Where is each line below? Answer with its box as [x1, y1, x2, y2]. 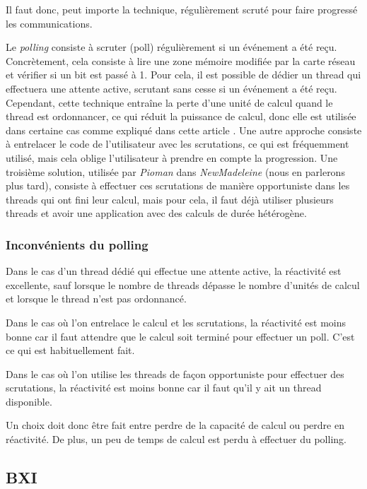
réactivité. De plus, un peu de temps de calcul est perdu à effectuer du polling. [6, 432, 346, 447]
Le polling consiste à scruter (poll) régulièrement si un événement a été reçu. [6, 40, 337, 54]
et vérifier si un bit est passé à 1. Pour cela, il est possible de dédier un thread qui [6, 67, 361, 82]
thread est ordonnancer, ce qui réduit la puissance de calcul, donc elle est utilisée [6, 109, 356, 124]
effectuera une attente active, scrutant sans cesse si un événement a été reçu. [6, 81, 337, 95]
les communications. [6, 16, 93, 30]
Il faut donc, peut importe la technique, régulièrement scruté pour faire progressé [6, 2, 358, 16]
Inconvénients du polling [6, 235, 148, 253]
